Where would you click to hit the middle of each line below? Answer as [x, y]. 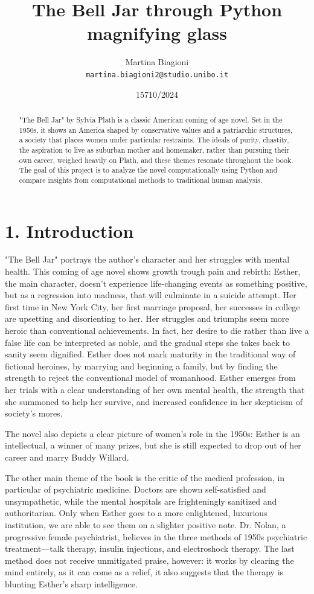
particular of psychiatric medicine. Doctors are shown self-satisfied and [136, 489]
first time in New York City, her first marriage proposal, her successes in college [152, 306]
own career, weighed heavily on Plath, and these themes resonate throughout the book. [156, 160]
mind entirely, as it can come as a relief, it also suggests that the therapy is [144, 572]
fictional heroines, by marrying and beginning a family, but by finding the [141, 366]
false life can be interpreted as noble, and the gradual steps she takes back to [147, 342]
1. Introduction [69, 230]
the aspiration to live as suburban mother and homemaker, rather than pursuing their [154, 149]
